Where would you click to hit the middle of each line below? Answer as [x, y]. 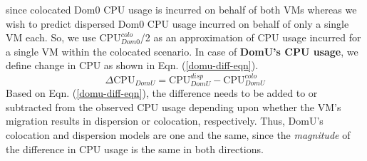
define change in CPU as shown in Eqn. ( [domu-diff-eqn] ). [132, 65]
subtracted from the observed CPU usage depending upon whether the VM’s [174, 107]
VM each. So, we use [51, 37]
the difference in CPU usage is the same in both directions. [135, 149]
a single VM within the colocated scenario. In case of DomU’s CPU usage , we [182, 51]
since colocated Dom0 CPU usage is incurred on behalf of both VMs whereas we [181, 9]
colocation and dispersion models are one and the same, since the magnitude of [178, 134]
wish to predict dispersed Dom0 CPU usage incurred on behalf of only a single [177, 23]
